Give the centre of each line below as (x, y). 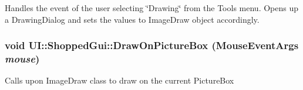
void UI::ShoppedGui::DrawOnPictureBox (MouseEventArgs (152, 45)
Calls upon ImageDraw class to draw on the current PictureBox (119, 80)
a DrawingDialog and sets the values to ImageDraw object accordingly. (132, 19)
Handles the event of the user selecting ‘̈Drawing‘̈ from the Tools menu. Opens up (152, 8)
